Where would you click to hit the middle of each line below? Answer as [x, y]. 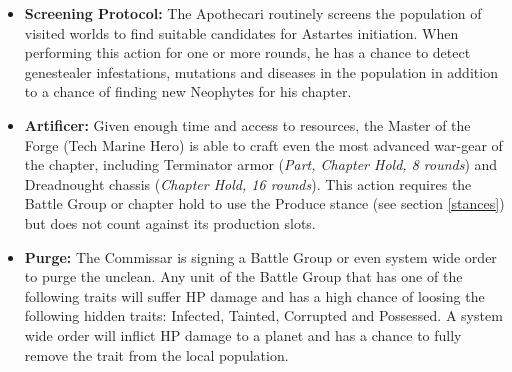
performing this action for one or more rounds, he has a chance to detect [247, 52]
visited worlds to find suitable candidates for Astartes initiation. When [241, 32]
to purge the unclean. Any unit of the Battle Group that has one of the [243, 276]
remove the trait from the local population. [156, 354]
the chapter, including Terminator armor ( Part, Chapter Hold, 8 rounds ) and [261, 164]
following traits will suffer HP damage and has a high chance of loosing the [254, 295]
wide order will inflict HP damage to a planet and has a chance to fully [243, 334]
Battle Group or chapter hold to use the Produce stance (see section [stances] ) [264, 203]
